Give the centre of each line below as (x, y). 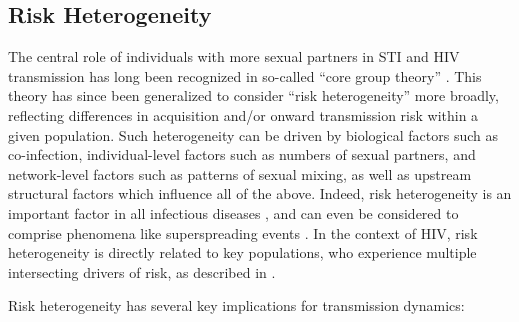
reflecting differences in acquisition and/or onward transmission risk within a (243, 114)
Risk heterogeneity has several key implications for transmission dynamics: (236, 305)
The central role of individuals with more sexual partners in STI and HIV (234, 56)
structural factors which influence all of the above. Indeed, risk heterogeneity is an (260, 193)
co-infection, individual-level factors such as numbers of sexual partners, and (242, 154)
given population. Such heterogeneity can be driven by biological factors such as (253, 134)
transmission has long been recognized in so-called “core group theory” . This (245, 75)
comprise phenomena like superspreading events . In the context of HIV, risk (243, 232)
